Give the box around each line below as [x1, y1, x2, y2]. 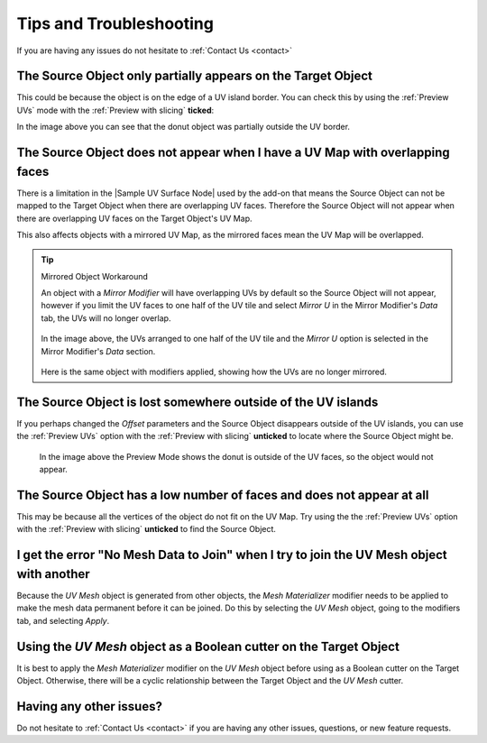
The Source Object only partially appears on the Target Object [16, 69, 373, 84]
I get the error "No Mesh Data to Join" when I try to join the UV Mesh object [16, 547, 448, 563]
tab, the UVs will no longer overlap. [41, 312, 171, 324]
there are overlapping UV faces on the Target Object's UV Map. [16, 213, 253, 224]
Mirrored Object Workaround [41, 271, 149, 281]
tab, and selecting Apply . [16, 615, 110, 626]
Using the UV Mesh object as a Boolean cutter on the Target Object [16, 638, 400, 654]
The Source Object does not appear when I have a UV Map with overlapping [16, 145, 450, 161]
